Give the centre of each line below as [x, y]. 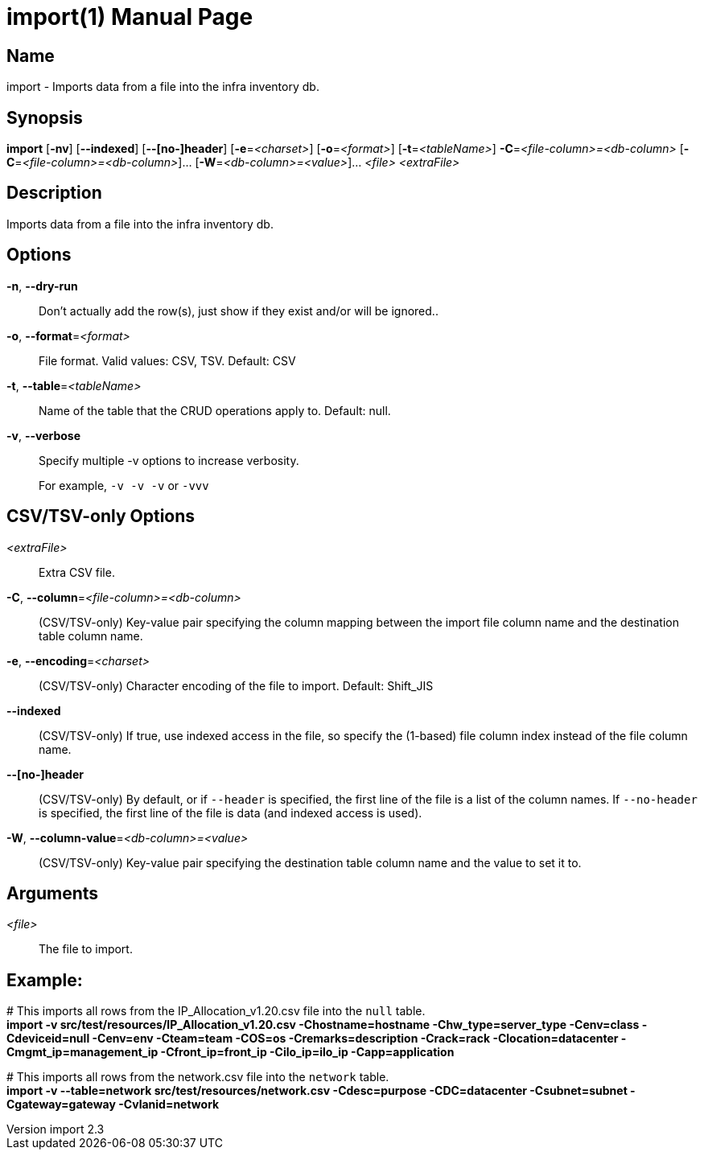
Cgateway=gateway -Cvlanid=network [113, 1105]
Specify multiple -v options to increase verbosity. [169, 460]
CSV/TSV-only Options [101, 516]
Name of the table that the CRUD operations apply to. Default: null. [215, 410]
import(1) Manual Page [130, 17]
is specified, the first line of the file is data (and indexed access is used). [231, 812]
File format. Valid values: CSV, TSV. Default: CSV [167, 360]
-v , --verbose [44, 435]
